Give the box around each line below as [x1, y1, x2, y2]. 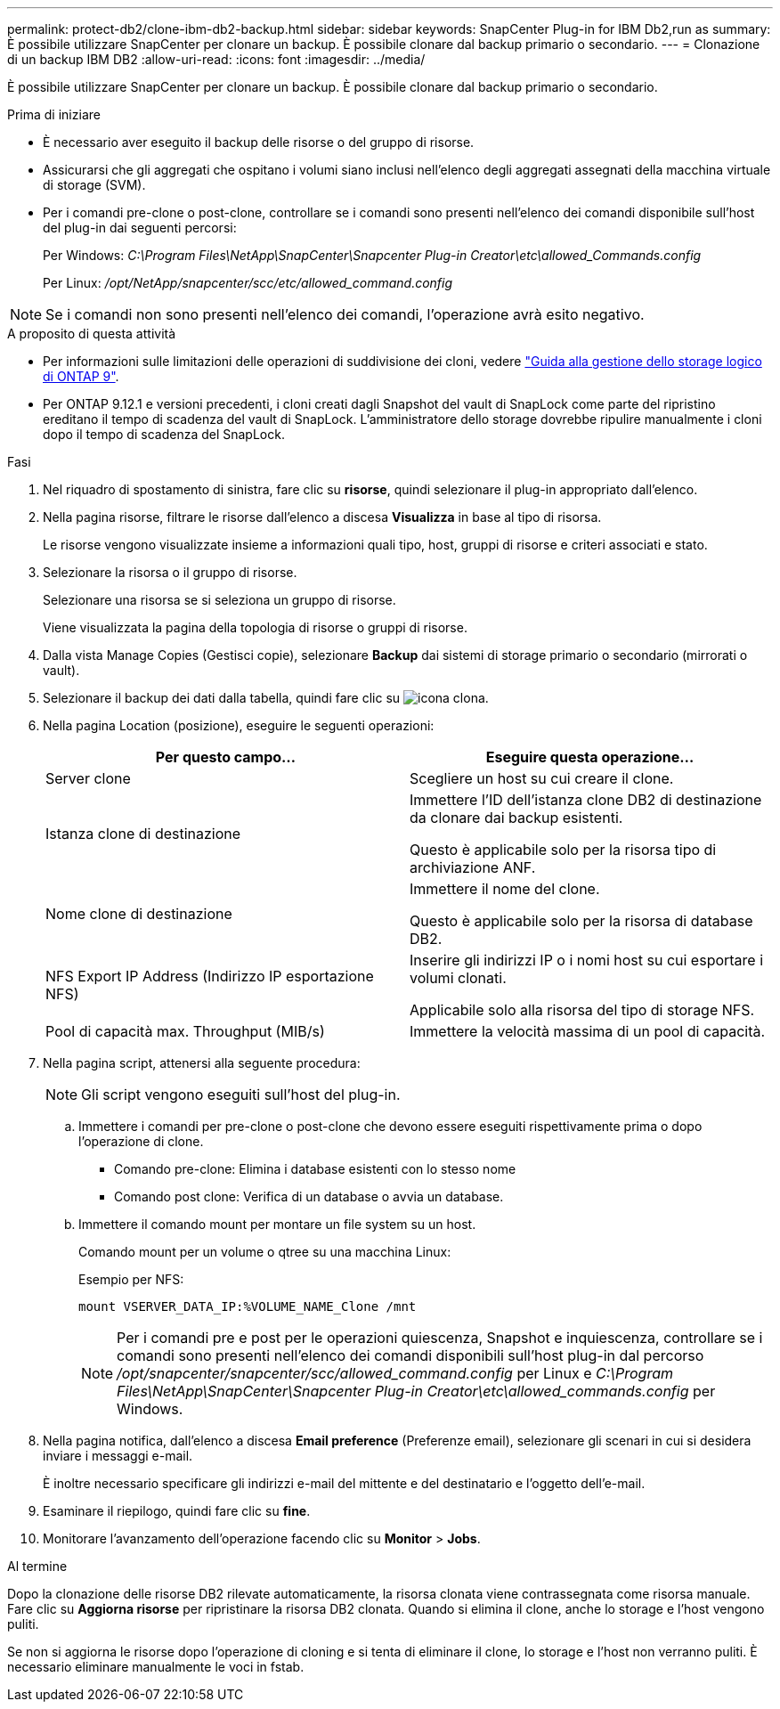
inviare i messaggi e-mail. [43, 1448, 193, 1463]
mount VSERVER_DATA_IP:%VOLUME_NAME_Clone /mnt [78, 1299, 417, 1314]
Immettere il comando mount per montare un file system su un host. [78, 1217, 476, 1232]
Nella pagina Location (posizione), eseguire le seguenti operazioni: [43, 718, 435, 733]
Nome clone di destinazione [45, 905, 232, 923]
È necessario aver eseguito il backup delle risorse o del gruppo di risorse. [43, 134, 475, 150]
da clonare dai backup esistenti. [410, 809, 623, 826]
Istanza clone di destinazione [45, 825, 241, 842]
